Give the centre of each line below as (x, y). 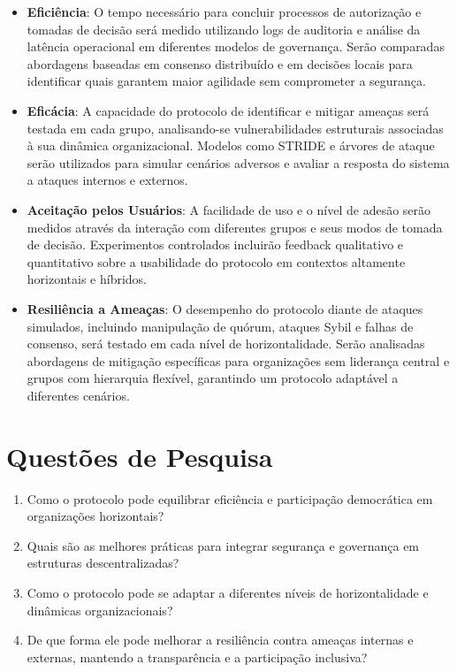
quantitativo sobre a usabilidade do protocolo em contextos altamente (216, 261)
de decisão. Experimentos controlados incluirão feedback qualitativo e (215, 244)
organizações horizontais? (95, 516)
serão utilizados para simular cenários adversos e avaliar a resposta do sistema (238, 162)
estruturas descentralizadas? (103, 563)
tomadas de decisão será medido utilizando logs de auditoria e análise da (224, 29)
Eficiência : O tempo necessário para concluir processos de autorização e (224, 11)
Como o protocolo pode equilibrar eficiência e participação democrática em (230, 498)
